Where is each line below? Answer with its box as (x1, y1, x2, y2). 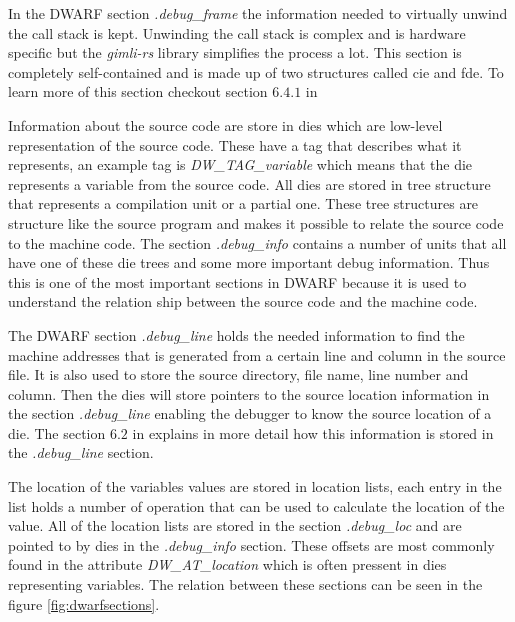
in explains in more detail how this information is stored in (132, 422, 494, 443)
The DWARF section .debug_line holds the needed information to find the (8, 324, 465, 345)
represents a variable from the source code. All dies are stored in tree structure (8, 173, 491, 194)
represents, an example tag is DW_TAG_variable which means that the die (8, 154, 473, 175)
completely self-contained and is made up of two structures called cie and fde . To (8, 61, 504, 82)
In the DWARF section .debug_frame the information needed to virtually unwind (8, 3, 508, 23)
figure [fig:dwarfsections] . (8, 593, 160, 614)
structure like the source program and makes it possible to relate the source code (8, 212, 504, 233)
